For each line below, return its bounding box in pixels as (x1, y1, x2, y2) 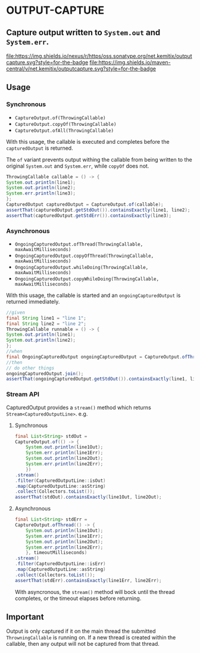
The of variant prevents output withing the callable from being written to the (6, 156, 192, 163)
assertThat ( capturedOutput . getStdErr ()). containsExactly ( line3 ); (6, 212, 171, 218)
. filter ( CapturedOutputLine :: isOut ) (14, 478, 106, 484)
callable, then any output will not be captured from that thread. (6, 640, 160, 648)
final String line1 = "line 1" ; (6, 315, 86, 321)
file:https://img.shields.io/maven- (89, 59, 171, 66)
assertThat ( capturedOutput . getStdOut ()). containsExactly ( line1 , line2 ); (6, 207, 190, 213)
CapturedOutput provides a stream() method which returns (6, 404, 152, 411)
